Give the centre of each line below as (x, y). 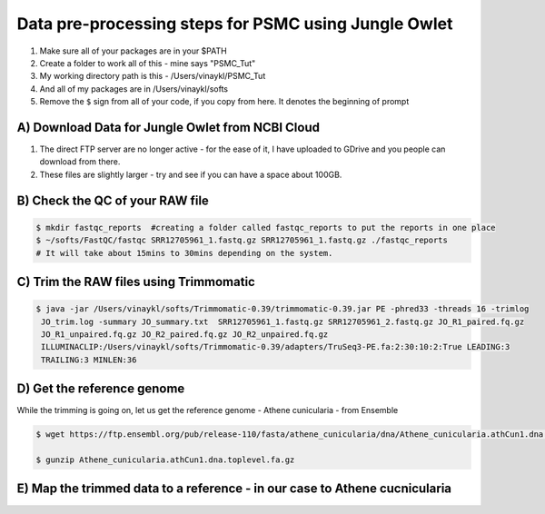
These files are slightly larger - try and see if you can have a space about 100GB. (191, 174)
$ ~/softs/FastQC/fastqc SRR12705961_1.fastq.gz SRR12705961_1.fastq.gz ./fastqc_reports (242, 240)
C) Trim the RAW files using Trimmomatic (136, 282)
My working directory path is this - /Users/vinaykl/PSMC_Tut (153, 76)
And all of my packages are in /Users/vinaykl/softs (134, 89)
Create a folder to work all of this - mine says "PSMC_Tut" (148, 63)
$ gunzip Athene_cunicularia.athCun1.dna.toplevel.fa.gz (165, 460)
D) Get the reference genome (101, 389)
